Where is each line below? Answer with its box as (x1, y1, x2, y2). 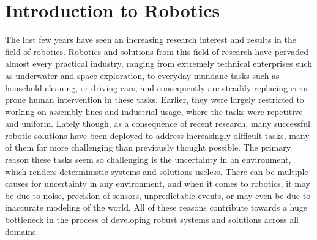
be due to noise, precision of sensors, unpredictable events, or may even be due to (5, 189, 311, 201)
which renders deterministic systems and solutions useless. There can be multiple (5, 165, 308, 178)
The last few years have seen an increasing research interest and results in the (5, 33, 296, 46)
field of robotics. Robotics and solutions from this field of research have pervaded (5, 45, 308, 58)
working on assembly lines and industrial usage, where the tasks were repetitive (5, 105, 303, 118)
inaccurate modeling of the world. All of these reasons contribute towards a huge (5, 201, 307, 214)
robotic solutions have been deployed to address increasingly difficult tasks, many (5, 129, 310, 141)
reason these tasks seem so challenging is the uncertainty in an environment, (5, 153, 291, 166)
